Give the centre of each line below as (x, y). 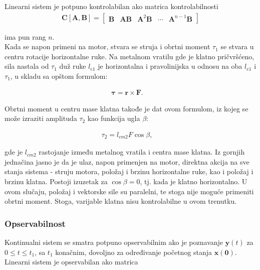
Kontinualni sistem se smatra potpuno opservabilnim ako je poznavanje (114, 242)
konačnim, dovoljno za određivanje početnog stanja (134, 252)
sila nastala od (27, 66)
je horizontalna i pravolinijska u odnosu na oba (170, 66)
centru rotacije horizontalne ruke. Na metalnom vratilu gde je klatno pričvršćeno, (129, 56)
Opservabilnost (35, 223)
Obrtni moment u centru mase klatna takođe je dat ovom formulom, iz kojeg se (126, 108)
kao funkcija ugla (114, 118)
